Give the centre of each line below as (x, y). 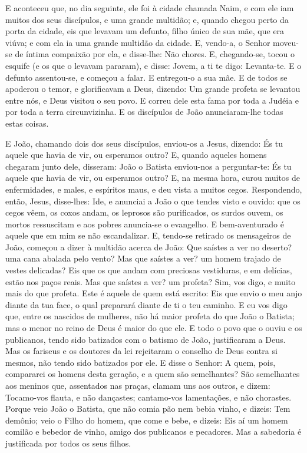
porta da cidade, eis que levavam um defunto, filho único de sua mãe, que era (145, 31)
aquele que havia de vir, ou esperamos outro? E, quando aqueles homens (136, 155)
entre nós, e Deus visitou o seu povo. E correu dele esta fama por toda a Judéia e (152, 100)
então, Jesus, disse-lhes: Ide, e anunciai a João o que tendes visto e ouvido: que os (153, 201)
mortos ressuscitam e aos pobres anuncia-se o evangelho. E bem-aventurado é (145, 224)
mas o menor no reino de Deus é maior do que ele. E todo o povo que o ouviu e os (154, 328)
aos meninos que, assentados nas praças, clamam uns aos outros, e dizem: (138, 385)
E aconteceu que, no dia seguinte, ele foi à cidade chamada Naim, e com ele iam (150, 8)
